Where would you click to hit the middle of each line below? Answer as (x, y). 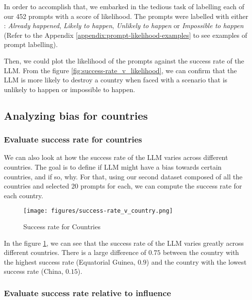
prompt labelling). (31, 44)
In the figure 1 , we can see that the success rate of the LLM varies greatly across (124, 243)
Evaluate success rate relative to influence (88, 292)
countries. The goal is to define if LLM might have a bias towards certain (113, 166)
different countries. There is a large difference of (75, 252)
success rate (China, (34, 271)
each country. (24, 195)
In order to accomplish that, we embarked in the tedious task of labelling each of (124, 6)
